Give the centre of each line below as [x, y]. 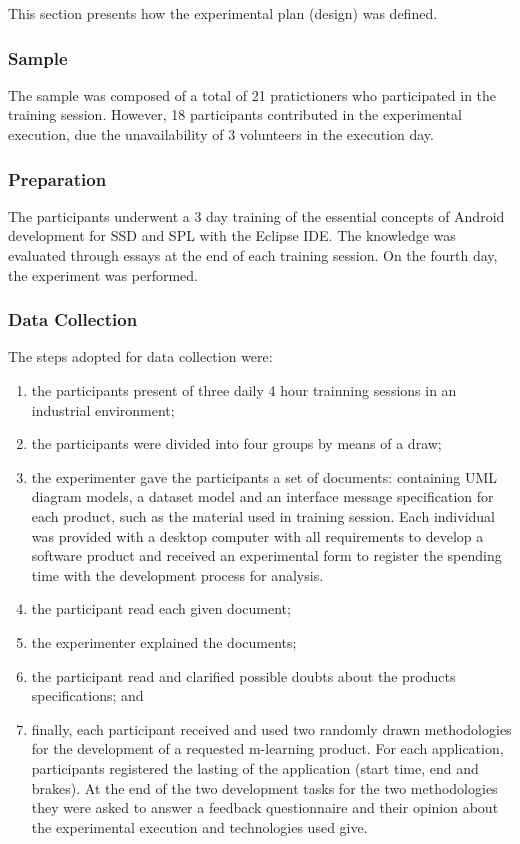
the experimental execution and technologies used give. [199, 826]
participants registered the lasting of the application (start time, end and [255, 767]
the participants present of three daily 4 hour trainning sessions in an [244, 390]
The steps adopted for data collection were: [140, 356]
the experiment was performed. [103, 274]
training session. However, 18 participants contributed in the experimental [235, 114]
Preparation [57, 178]
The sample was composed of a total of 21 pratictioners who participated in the [252, 94]
